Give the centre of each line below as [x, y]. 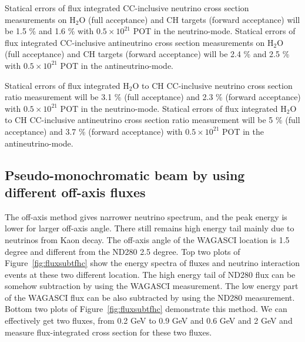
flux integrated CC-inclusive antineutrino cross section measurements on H [139, 42]
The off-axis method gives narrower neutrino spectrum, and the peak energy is [146, 216]
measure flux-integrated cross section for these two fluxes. [108, 332]
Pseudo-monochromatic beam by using [125, 175]
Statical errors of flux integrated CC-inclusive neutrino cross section [127, 8]
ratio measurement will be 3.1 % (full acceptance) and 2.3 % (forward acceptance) [153, 97]
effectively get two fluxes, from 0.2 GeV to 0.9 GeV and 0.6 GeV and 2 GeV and [149, 321]
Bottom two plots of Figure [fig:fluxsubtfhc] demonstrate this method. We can [146, 309]
